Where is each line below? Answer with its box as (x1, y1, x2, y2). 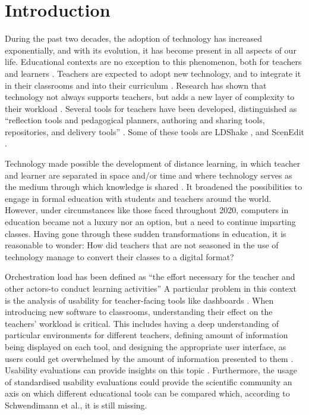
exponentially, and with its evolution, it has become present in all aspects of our (5, 43, 297, 56)
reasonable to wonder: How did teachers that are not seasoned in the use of (5, 239, 279, 251)
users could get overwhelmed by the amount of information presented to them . (5, 352, 294, 364)
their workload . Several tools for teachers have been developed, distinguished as (5, 102, 297, 114)
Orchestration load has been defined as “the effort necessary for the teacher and (5, 270, 295, 283)
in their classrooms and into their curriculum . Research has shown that (5, 79, 267, 91)
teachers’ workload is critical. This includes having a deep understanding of (5, 317, 279, 329)
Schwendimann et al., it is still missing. (5, 398, 147, 411)
